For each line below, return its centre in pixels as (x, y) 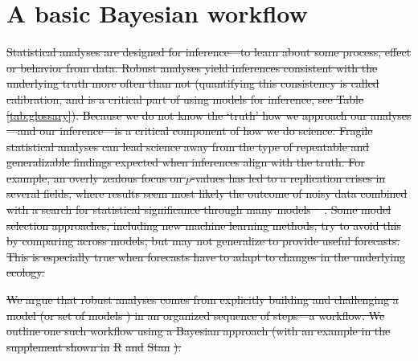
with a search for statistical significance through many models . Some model (199, 209)
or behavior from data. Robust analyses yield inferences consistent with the (192, 67)
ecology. (26, 272)
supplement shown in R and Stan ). (94, 346)
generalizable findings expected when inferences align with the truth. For (186, 162)
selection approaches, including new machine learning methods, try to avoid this (204, 225)
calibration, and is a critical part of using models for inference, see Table (185, 98)
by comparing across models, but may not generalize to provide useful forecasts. (203, 241)
